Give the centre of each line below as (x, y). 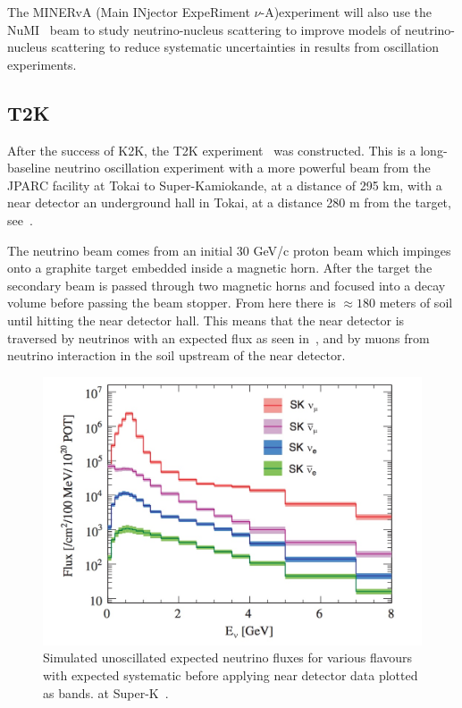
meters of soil (416, 303)
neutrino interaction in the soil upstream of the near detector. (176, 355)
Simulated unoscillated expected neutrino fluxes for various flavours (228, 657)
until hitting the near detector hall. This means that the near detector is (206, 320)
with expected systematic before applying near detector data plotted (231, 675)
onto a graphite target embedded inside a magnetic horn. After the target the (220, 268)
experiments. (42, 64)
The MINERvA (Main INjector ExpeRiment (129, 12)
